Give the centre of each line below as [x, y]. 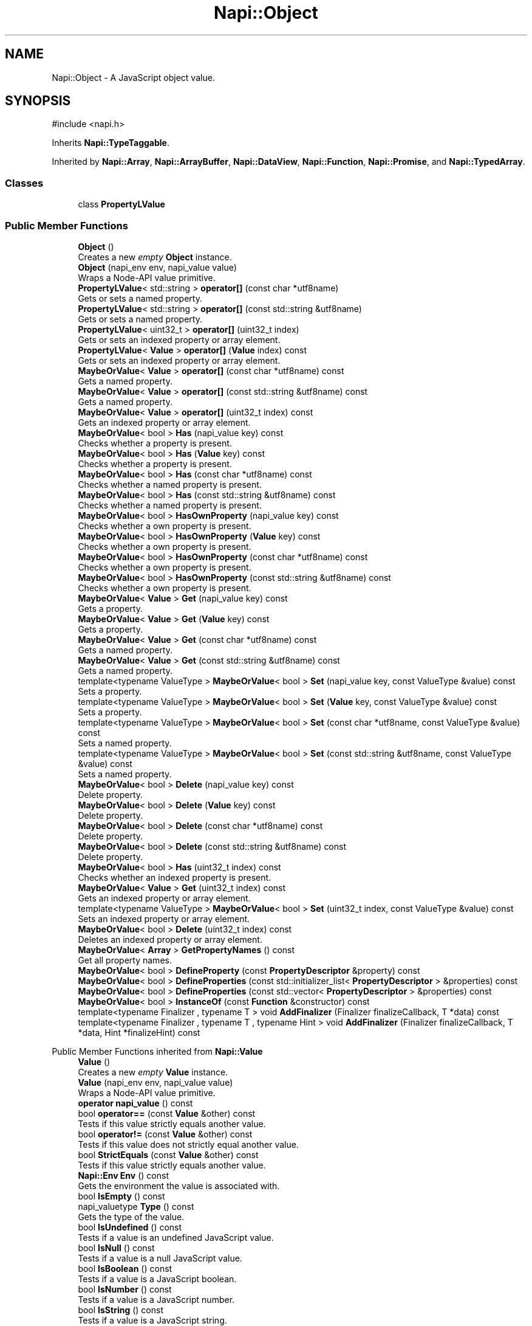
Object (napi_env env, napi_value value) [157, 267]
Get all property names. [125, 960]
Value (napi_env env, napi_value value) [155, 1082]
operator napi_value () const [135, 1103]
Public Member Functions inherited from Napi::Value [157, 1051]
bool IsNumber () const [125, 1289]
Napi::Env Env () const [123, 1175]
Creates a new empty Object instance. [155, 257]
